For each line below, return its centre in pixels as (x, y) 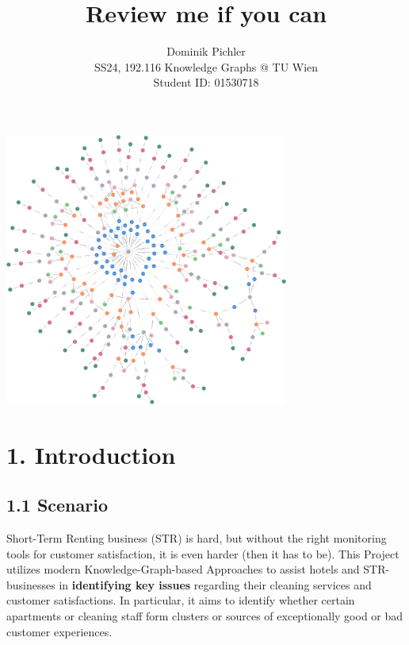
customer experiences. (59, 631)
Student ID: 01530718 (206, 82)
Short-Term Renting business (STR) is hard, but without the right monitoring (197, 538)
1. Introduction (91, 454)
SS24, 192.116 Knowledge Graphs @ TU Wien (206, 66)
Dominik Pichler (206, 51)
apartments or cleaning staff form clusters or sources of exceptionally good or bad (205, 616)
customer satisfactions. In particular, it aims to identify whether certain (181, 600)
